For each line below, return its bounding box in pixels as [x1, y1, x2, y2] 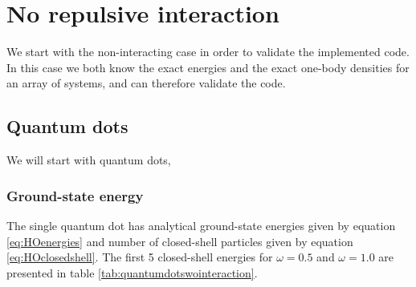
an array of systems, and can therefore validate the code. [6, 75, 286, 91]
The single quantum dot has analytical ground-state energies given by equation [6, 216, 396, 233]
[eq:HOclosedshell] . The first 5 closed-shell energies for [6, 249, 273, 265]
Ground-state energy [6, 185, 144, 205]
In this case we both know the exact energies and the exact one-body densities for [6, 59, 410, 75]
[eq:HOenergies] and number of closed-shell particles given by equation [6, 232, 353, 249]
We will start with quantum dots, [6, 152, 171, 168]
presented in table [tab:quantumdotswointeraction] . [6, 264, 258, 281]
